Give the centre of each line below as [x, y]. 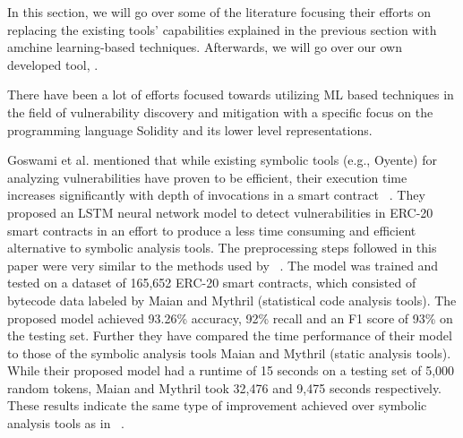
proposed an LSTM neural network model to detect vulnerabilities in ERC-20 [220, 212]
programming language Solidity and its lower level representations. [190, 129]
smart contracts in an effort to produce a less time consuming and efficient [212, 230]
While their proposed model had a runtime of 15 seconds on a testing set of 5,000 [231, 370]
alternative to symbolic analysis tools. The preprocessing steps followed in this [222, 248]
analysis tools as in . [66, 423]
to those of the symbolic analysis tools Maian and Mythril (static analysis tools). [229, 352]
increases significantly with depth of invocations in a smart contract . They [216, 195]
